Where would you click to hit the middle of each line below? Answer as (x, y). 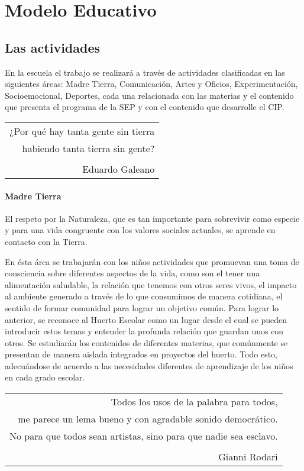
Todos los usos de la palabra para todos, (194, 402)
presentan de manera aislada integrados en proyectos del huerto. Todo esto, (141, 354)
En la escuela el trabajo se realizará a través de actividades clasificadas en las (145, 72)
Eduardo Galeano (119, 169)
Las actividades (53, 47)
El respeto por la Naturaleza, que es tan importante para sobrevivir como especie (152, 218)
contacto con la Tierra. (46, 241)
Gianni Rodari (248, 457)
